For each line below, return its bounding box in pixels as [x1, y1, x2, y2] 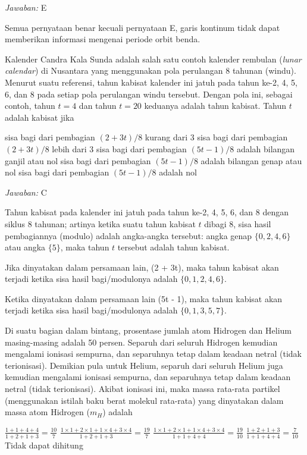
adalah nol [159, 166, 197, 178]
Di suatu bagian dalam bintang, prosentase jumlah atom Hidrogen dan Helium [5, 324, 292, 337]
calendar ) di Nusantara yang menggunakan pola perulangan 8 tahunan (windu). [5, 64, 296, 77]
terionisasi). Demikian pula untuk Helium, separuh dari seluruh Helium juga [5, 359, 283, 371]
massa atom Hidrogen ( [5, 406, 90, 418]
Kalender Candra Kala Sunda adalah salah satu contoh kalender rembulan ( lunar [5, 52, 302, 65]
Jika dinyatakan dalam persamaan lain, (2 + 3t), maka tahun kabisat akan [5, 261, 279, 273]
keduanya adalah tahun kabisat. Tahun [144, 99, 287, 112]
